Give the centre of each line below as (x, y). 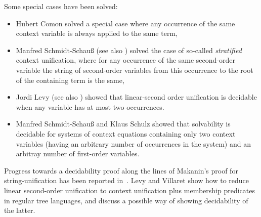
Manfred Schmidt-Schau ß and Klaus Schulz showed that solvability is (123, 124)
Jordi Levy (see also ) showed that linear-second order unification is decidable (136, 97)
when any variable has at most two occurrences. (90, 106)
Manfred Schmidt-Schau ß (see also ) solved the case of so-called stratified (129, 50)
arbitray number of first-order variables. (78, 154)
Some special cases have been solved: (61, 6)
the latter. (20, 210)
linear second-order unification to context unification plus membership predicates (129, 190)
